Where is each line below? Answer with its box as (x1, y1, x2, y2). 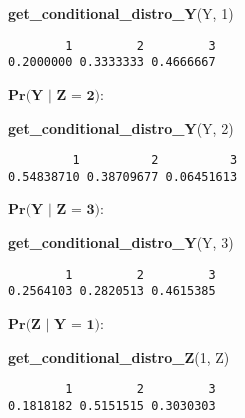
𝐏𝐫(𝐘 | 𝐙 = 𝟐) (8, 88, 100, 103)
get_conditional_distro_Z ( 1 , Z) (8, 346, 230, 367)
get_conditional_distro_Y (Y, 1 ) (8, 3, 234, 23)
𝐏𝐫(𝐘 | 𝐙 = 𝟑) (8, 203, 100, 218)
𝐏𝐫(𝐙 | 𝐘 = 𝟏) (8, 317, 100, 332)
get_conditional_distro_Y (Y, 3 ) (8, 232, 234, 252)
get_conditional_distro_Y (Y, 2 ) (8, 117, 234, 138)
